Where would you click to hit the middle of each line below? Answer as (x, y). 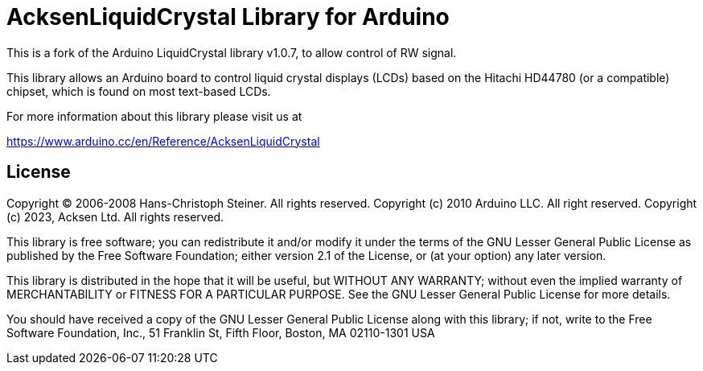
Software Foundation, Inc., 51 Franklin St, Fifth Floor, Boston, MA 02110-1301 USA (221, 332)
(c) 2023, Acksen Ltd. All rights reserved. (115, 216)
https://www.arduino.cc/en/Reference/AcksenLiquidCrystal (163, 141)
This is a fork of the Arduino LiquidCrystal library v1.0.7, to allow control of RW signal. (232, 52)
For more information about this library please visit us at (154, 116)
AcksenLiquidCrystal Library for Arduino (228, 17)
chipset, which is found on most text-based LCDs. (139, 91)
